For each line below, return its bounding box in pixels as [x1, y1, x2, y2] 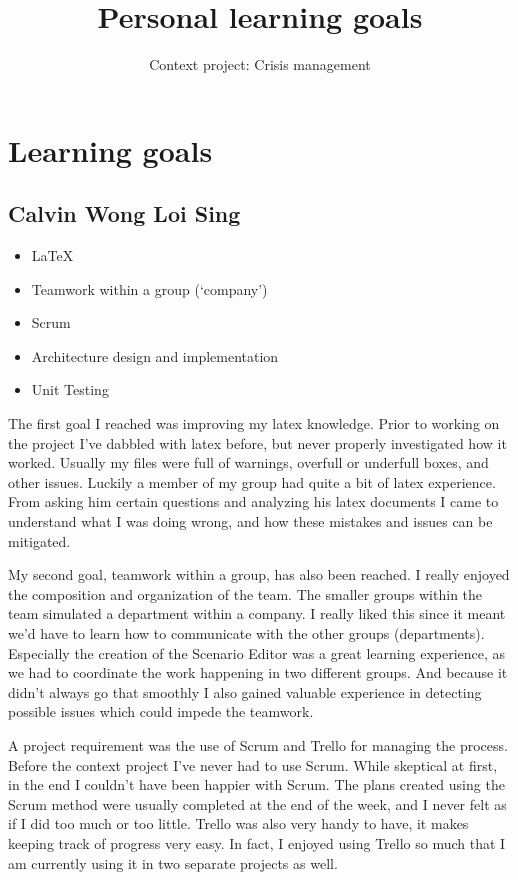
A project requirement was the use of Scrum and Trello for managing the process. [8, 734, 508, 755]
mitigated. [8, 530, 71, 551]
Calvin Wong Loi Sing [8, 198, 241, 229]
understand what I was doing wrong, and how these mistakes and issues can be [8, 511, 493, 532]
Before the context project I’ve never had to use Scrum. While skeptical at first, [8, 754, 498, 775]
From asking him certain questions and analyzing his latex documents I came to [8, 491, 499, 512]
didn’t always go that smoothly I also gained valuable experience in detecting [8, 681, 482, 702]
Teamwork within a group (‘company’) [31, 278, 268, 299]
